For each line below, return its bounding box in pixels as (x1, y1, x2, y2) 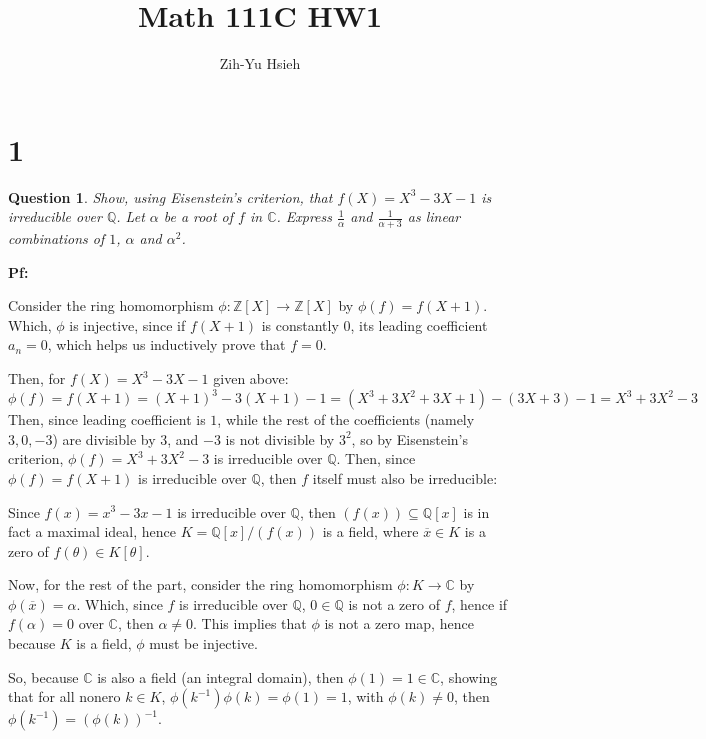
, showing (440, 666, 498, 687)
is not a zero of (348, 593, 440, 614)
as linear (407, 206, 461, 227)
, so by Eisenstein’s (351, 428, 468, 449)
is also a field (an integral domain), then (97, 666, 344, 687)
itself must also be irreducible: (312, 467, 498, 488)
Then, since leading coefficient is (8, 409, 206, 430)
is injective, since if (69, 314, 186, 335)
